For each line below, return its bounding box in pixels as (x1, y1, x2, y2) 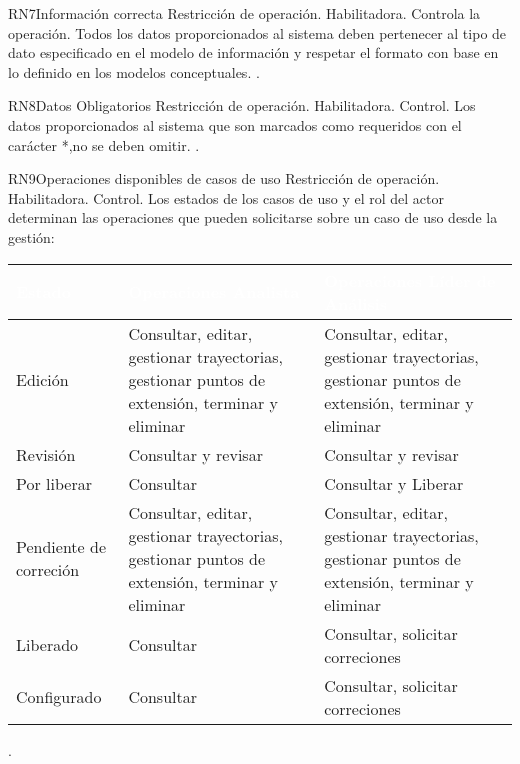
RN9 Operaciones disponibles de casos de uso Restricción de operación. (8, 168, 440, 189)
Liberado (16, 633, 79, 657)
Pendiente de (16, 535, 107, 559)
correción (16, 558, 80, 582)
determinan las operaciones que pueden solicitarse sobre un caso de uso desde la (8, 207, 498, 228)
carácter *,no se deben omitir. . (8, 134, 200, 155)
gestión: (8, 226, 55, 247)
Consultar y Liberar (324, 471, 464, 495)
